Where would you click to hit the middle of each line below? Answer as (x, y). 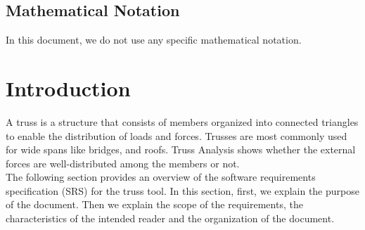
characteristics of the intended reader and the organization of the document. (170, 218)
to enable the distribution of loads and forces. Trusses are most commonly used (177, 135)
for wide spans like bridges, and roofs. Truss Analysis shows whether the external (181, 149)
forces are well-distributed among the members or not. (123, 163)
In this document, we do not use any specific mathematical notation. (154, 40)
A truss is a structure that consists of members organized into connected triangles (182, 121)
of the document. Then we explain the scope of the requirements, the (154, 204)
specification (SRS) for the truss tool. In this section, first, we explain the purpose (182, 190)
